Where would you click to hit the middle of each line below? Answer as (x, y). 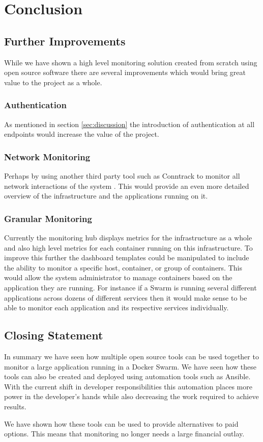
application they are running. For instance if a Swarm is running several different (130, 287)
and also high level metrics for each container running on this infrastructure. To (128, 247)
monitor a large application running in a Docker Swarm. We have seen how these (130, 366)
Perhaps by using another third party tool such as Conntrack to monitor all (122, 175)
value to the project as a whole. (53, 82)
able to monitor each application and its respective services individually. (116, 308)
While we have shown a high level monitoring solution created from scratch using (131, 62)
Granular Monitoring (48, 218)
